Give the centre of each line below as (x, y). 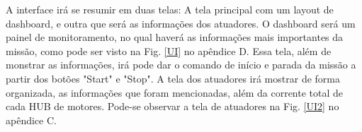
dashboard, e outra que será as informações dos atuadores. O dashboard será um (181, 23)
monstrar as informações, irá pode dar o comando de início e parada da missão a (181, 65)
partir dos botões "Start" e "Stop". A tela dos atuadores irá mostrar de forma (173, 78)
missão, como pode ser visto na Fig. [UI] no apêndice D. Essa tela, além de (169, 50)
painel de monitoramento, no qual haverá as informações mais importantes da (175, 37)
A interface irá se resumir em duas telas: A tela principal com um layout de (170, 9)
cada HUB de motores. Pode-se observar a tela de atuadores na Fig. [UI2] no (172, 106)
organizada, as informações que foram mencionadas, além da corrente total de (175, 92)
